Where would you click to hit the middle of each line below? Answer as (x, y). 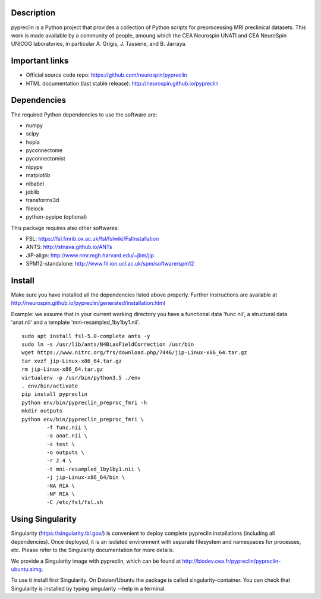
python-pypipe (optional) (56, 217)
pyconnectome (44, 150)
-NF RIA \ (61, 494)
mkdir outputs (42, 411)
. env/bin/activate (50, 386)
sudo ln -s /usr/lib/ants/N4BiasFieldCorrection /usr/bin (108, 344)
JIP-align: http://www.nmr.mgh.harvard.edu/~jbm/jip (90, 255)
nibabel (35, 184)
